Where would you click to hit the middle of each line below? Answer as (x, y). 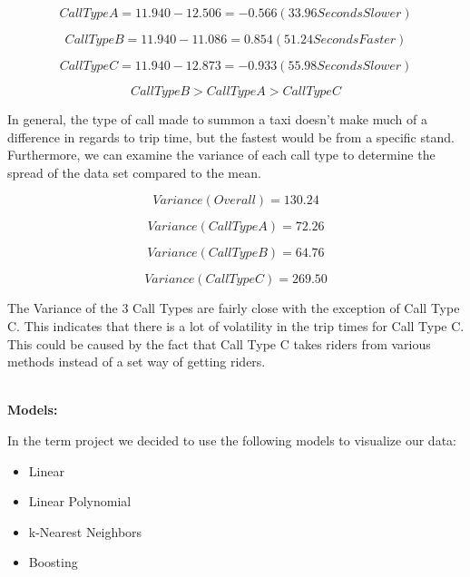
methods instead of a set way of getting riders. (137, 362)
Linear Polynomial (80, 501)
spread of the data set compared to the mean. (134, 172)
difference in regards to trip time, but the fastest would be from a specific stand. (231, 137)
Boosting (53, 562)
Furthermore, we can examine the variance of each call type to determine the (221, 155)
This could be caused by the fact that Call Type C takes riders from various (219, 343)
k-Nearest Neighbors (85, 531)
